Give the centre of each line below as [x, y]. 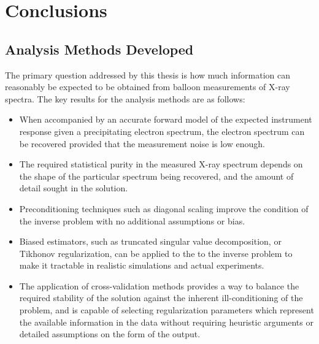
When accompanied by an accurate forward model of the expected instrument [166, 119]
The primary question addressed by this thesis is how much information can [148, 75]
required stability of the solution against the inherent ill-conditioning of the [161, 298]
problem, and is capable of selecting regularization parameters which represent [167, 310]
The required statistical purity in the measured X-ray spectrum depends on [161, 164]
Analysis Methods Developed [99, 49]
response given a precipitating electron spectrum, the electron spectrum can [162, 131]
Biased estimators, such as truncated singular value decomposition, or [150, 241]
